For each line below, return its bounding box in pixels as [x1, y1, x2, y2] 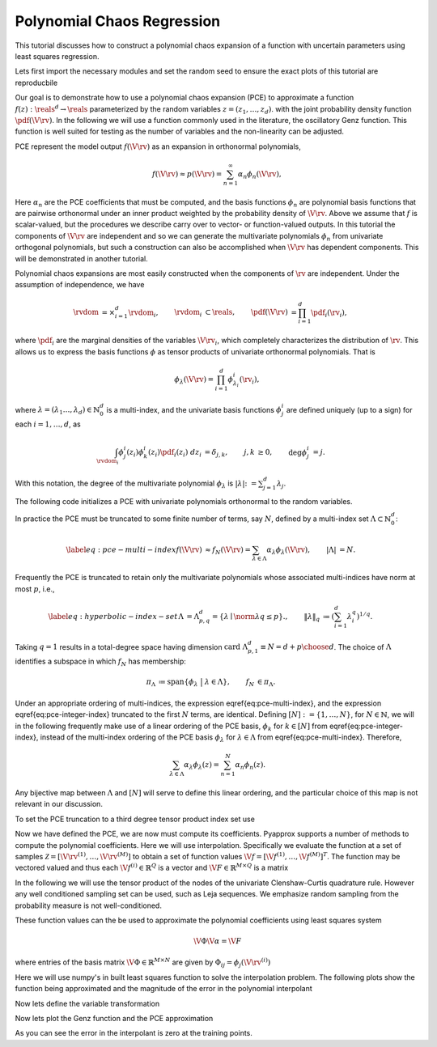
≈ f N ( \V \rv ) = [205, 545, 251, 556]
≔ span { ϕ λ [158, 677, 198, 689]
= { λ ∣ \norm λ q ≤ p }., [211, 612, 288, 621]
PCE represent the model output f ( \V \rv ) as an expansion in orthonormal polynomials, [15, 142, 301, 151]
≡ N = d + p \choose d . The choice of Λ [260, 642, 392, 651]
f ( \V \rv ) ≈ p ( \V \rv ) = [152, 169, 223, 178]
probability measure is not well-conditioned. [15, 901, 162, 910]
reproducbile [15, 78, 58, 87]
